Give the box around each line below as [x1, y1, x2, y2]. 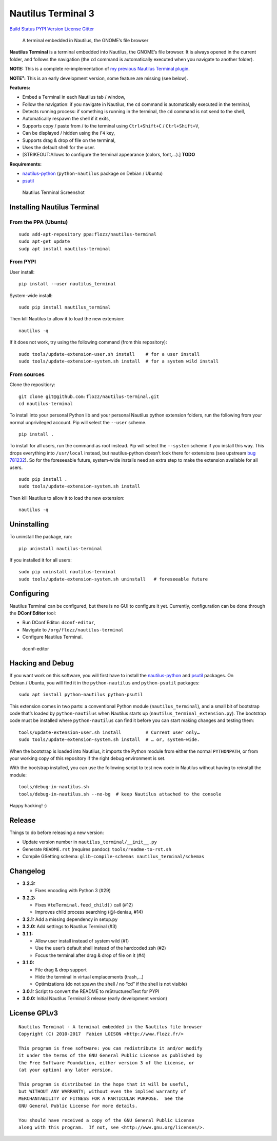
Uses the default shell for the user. [22, 144, 95, 151]
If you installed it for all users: [9, 557, 72, 563]
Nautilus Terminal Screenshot [22, 189, 85, 195]
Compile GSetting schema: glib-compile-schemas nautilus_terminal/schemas [22, 853, 205, 859]
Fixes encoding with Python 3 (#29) [35, 888, 111, 894]
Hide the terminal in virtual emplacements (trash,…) [35, 973, 144, 980]
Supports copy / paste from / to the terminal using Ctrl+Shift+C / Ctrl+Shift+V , [22, 122, 200, 129]
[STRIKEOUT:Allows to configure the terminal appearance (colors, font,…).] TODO [22, 152, 195, 158]
